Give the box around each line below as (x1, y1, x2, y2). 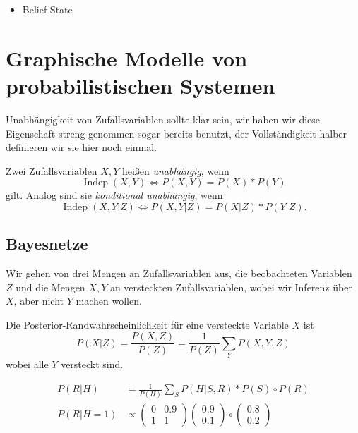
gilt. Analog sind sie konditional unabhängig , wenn (6, 188, 223, 202)
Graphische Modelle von (6, 43, 248, 72)
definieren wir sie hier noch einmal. (6, 140, 157, 154)
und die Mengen (16, 279, 85, 294)
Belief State (22, 2, 73, 16)
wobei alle (6, 357, 49, 372)
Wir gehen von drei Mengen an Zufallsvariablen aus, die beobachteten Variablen (6, 266, 352, 281)
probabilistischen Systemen (6, 71, 275, 99)
